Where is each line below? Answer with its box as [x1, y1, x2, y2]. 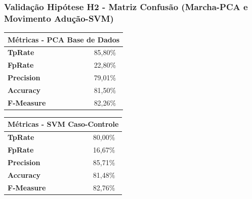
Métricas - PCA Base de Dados [8, 34, 120, 44]
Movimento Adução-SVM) [4, 12, 114, 24]
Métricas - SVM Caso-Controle [8, 119, 119, 129]
